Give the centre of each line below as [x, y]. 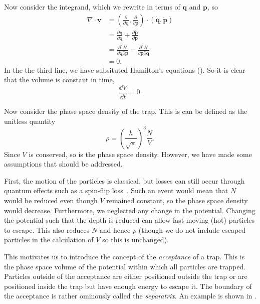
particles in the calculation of [49, 240]
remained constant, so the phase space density [177, 200]
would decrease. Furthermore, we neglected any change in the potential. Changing [130, 210]
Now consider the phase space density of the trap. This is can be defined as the [126, 111]
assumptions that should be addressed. [63, 164]
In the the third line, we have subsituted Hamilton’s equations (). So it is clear [125, 69]
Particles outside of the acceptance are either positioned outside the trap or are [126, 276]
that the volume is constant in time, [59, 80]
